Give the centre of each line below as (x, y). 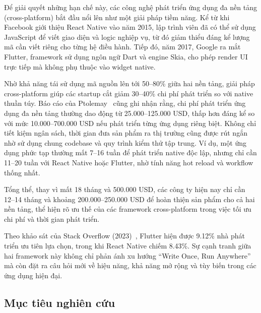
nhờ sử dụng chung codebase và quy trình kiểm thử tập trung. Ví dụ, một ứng (125, 142)
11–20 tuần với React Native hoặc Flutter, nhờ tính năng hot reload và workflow (129, 162)
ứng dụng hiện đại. (33, 275)
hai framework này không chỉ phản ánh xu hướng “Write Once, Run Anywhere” (127, 255)
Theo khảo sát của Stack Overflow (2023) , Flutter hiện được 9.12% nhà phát (124, 236)
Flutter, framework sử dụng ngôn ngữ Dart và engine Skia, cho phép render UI (126, 56)
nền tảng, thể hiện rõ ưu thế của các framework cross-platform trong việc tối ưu (128, 209)
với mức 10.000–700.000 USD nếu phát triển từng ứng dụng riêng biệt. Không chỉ (130, 123)
